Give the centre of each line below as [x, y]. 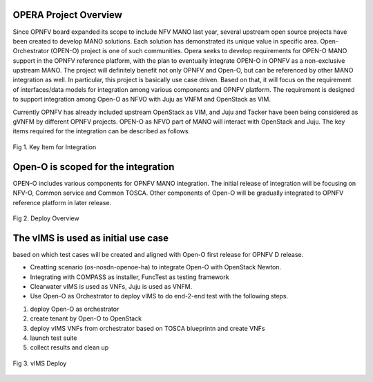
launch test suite [54, 338]
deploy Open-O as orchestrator [75, 309]
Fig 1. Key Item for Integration [55, 147]
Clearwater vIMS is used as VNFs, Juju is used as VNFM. [111, 286]
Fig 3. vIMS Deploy [40, 363]
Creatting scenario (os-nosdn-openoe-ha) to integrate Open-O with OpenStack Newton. [156, 267]
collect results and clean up [69, 347]
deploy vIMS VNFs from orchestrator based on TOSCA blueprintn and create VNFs [147, 328]
